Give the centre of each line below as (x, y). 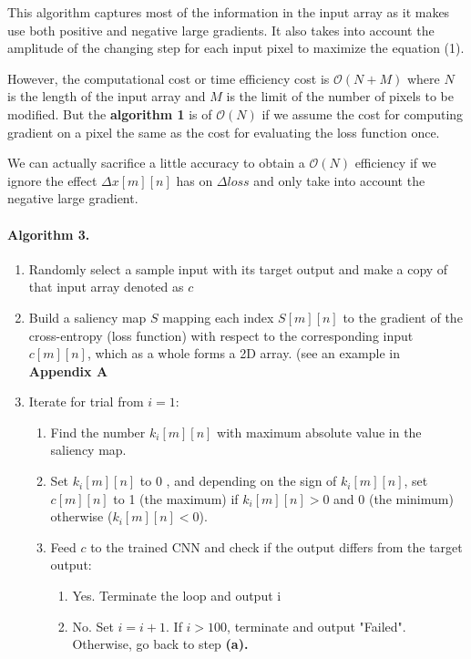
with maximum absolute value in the (319, 432)
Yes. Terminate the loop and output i (177, 596)
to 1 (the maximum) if (176, 498)
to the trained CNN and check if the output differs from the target (276, 546)
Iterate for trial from (86, 402)
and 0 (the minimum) (394, 498)
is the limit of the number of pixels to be (340, 96)
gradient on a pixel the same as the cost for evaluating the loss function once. (224, 132)
